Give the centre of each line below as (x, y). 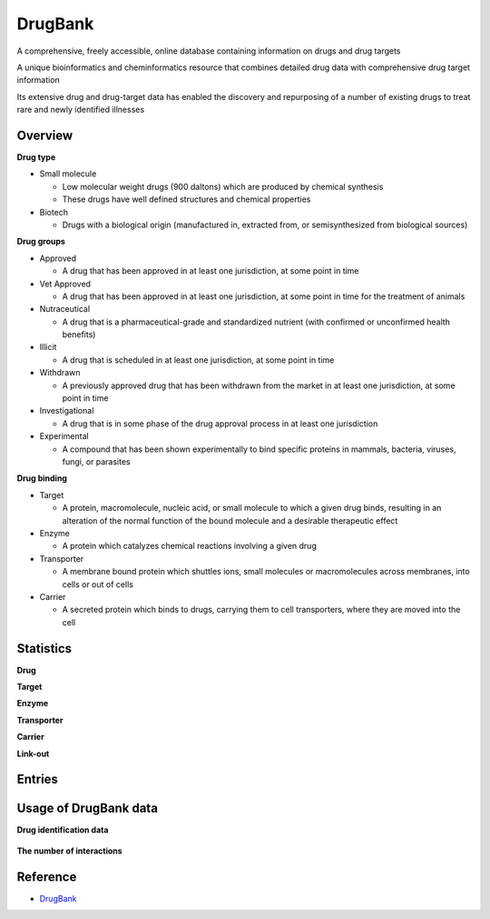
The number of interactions (69, 851)
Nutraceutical (65, 309)
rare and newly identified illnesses (81, 110)
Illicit (48, 347)
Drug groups (41, 242)
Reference (47, 877)
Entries (38, 779)
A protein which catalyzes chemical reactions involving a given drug (189, 546)
